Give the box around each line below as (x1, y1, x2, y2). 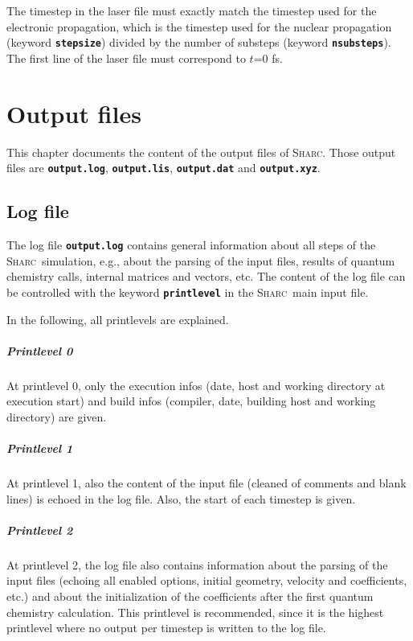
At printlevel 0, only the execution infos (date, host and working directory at (6, 376, 386, 393)
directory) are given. (6, 408, 107, 425)
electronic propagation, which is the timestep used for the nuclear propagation (6, 18, 392, 35)
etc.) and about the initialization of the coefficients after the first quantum (6, 587, 374, 604)
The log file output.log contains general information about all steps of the (6, 236, 376, 253)
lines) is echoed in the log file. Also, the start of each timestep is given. (6, 490, 356, 507)
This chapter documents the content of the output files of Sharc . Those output (6, 143, 396, 160)
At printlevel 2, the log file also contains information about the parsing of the (6, 556, 388, 573)
